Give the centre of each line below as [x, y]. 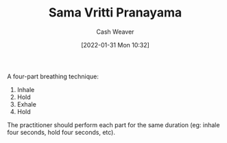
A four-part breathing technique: [53, 76]
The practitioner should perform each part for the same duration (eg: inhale [113, 124]
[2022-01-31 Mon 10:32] [115, 45]
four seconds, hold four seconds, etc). [61, 132]
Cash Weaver [115, 32]
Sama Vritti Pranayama [115, 13]
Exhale [26, 104]
